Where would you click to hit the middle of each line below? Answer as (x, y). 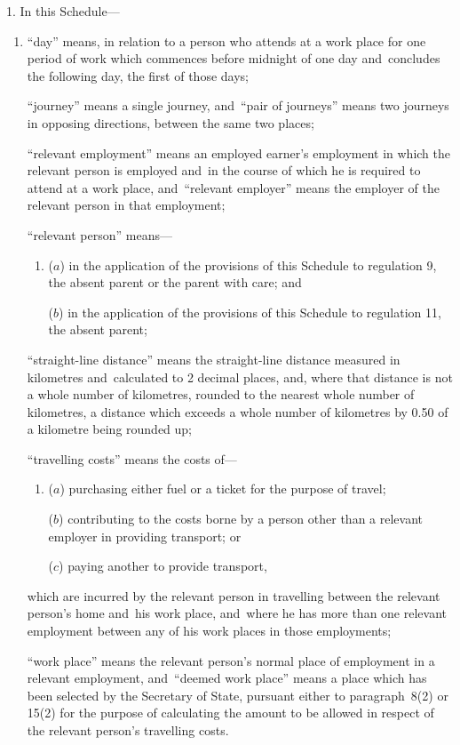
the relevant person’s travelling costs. (128, 730)
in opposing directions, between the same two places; (171, 122)
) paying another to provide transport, (163, 566)
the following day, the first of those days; (138, 75)
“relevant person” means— (99, 234)
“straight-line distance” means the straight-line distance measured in (214, 359)
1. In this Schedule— (63, 11)
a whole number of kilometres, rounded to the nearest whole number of (221, 394)
